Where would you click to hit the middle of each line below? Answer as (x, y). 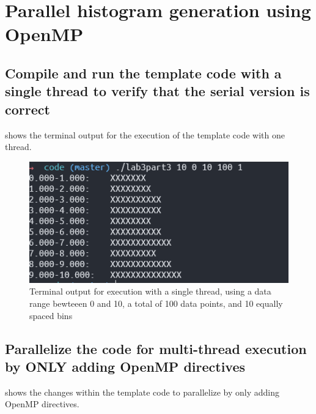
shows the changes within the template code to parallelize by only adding (142, 392)
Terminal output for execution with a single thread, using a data (150, 291)
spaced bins (51, 315)
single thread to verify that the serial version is (157, 91)
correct (28, 109)
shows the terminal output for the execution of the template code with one (145, 134)
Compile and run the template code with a (143, 73)
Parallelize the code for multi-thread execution (156, 348)
